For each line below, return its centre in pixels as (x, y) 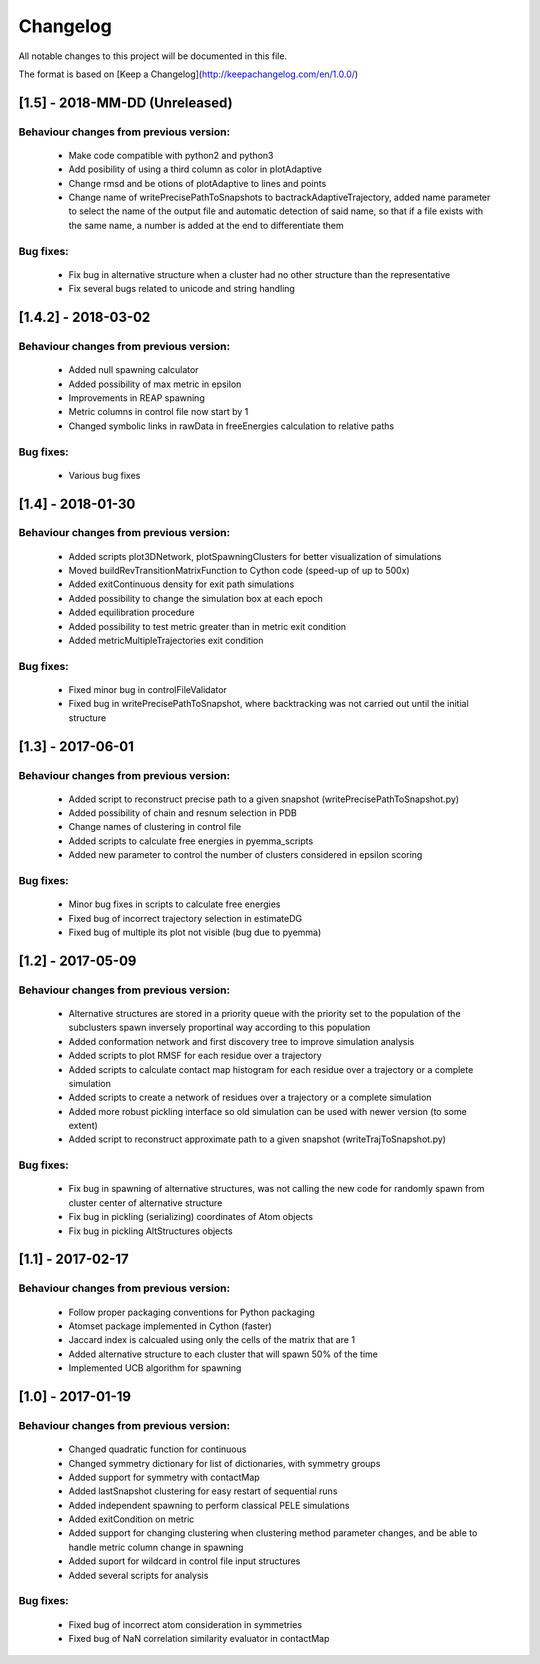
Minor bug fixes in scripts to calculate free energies (174, 904)
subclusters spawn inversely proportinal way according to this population (219, 1027)
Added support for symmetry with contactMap (164, 1477)
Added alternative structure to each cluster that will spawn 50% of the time (223, 1354)
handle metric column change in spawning (156, 1547)
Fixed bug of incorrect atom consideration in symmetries (185, 1624)
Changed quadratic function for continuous (157, 1449)
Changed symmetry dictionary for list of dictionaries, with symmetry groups (224, 1463)
